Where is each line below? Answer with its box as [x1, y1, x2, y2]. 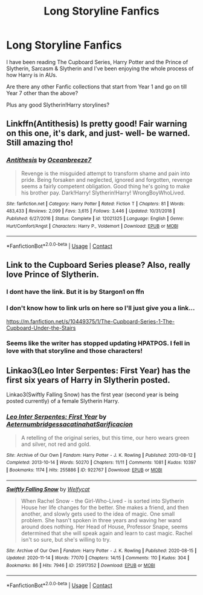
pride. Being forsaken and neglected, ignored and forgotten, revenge [21, 176, 193, 183]
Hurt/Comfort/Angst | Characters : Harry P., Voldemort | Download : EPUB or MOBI [6, 223, 179, 229]
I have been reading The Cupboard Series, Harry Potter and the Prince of [6, 58, 188, 65]
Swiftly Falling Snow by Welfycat [6, 485, 90, 493]
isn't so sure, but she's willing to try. [21, 536, 111, 543]
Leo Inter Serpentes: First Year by [6, 413, 107, 421]
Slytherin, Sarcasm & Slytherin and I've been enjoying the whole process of [6, 65, 194, 72]
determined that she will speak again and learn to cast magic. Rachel [21, 529, 193, 537]
